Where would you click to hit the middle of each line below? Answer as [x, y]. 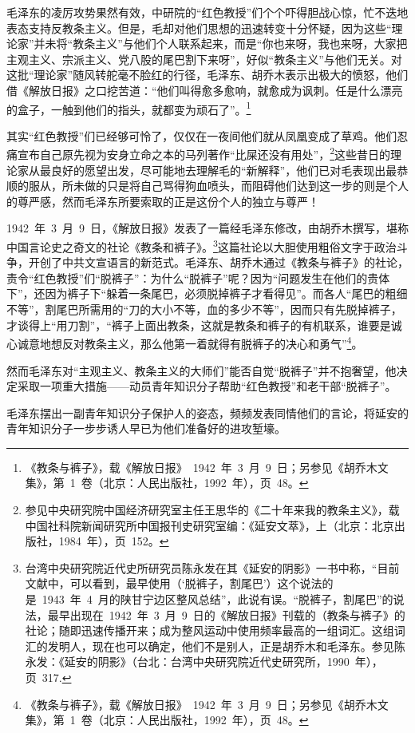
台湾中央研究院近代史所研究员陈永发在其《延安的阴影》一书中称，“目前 [212, 567]
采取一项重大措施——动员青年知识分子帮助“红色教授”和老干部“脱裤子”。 [207, 386]
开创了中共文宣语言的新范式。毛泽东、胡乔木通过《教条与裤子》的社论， [218, 262]
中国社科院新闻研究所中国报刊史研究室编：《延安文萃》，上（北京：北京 [209, 525]
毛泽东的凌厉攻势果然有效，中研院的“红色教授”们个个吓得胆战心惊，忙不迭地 [207, 12]
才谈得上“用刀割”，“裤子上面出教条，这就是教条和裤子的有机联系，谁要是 [199, 325]
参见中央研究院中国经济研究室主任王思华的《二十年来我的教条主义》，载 [212, 510]
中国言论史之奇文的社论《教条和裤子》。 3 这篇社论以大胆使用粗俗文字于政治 [202, 246]
